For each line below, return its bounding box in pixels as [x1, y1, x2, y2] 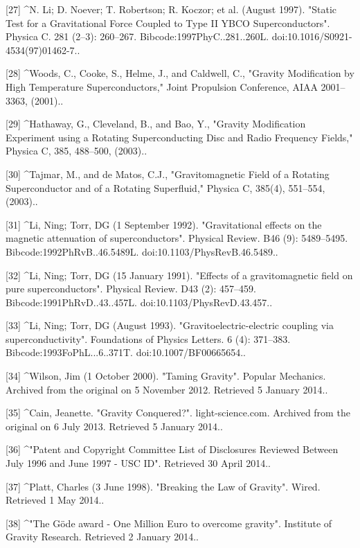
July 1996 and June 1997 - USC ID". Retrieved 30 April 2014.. [6, 456, 271, 470]
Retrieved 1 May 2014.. [6, 493, 105, 507]
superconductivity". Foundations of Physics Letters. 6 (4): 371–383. [6, 331, 291, 346]
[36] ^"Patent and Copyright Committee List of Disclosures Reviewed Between [6, 442, 339, 457]
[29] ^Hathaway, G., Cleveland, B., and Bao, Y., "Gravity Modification [6, 116, 306, 131]
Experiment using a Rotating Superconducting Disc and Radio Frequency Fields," [6, 130, 353, 144]
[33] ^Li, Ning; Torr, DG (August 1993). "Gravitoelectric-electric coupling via [6, 318, 334, 333]
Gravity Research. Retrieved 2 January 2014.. [6, 529, 199, 544]
